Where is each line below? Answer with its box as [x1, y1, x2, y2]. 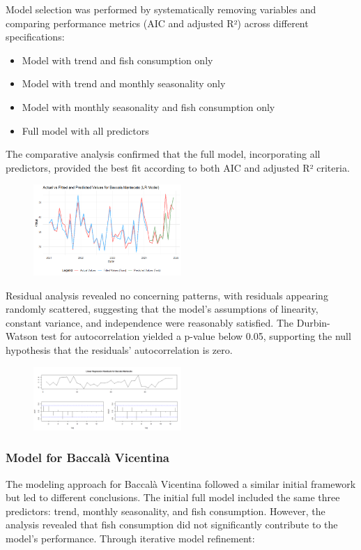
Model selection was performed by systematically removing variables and [6, 2, 316, 16]
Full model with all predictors [22, 123, 149, 137]
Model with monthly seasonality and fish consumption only [22, 99, 275, 114]
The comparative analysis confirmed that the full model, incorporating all [6, 147, 321, 161]
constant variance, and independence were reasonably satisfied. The [6, 315, 294, 329]
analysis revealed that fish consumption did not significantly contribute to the [6, 517, 338, 532]
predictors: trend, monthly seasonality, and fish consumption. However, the [6, 503, 325, 518]
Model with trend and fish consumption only [22, 52, 213, 67]
